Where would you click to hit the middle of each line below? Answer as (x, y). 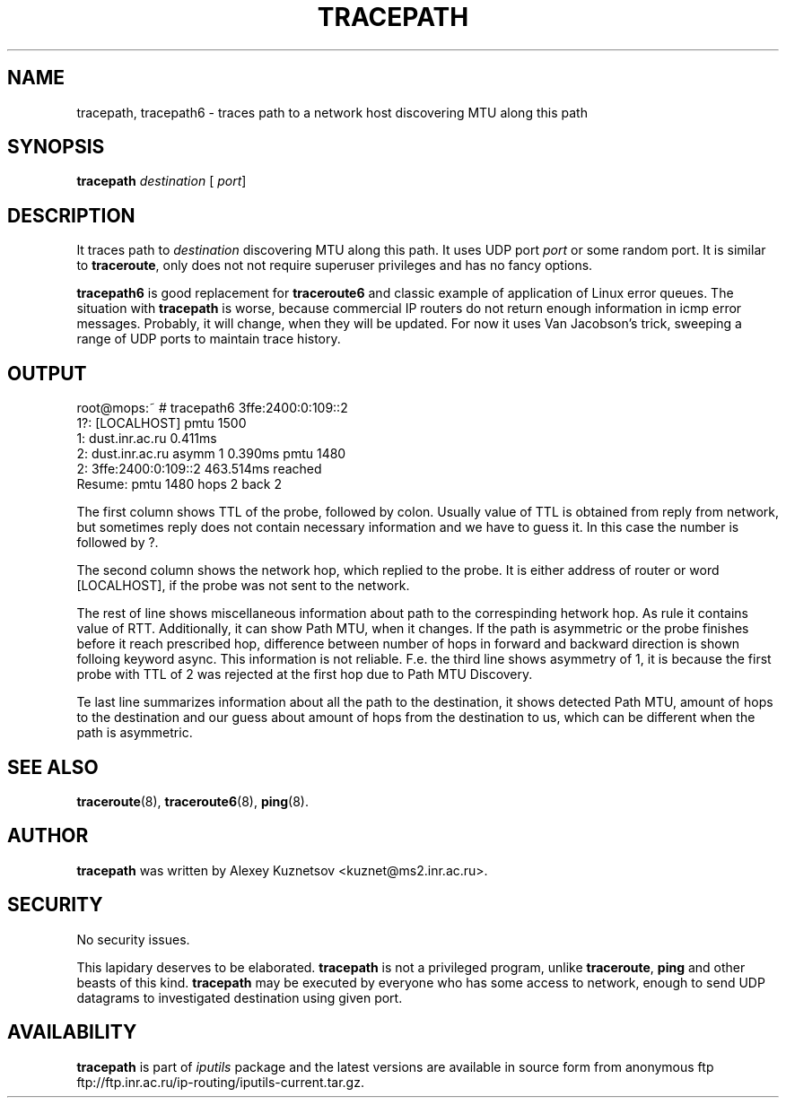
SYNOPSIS (56, 147)
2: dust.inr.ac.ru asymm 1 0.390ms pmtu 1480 (211, 454)
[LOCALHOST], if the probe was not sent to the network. (243, 586)
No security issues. (133, 939)
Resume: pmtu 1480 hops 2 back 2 (179, 484)
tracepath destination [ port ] (162, 181)
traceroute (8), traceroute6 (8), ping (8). (192, 801)
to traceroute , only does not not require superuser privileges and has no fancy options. (335, 265)
